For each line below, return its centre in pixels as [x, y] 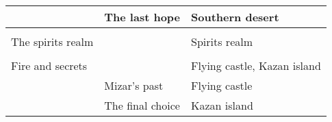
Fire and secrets [49, 65]
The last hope [142, 17]
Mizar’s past [134, 85]
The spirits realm [52, 41]
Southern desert [235, 17]
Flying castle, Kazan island [256, 65]
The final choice [142, 105]
